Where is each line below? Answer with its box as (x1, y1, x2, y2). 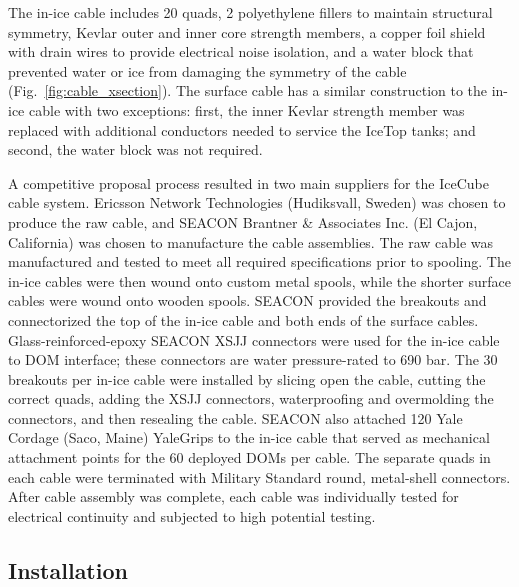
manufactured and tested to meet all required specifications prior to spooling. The (8, 251, 511, 272)
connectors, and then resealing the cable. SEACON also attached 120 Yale (8, 407, 463, 428)
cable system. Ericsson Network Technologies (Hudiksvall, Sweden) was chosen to (8, 192, 506, 213)
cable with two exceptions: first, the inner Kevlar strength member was (28, 99, 465, 120)
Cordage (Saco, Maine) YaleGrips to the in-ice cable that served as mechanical (8, 427, 490, 448)
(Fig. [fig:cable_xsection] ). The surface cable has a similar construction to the (8, 80, 488, 101)
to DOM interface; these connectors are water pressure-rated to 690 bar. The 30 (8, 349, 498, 370)
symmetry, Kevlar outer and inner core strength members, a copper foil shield (8, 21, 486, 42)
